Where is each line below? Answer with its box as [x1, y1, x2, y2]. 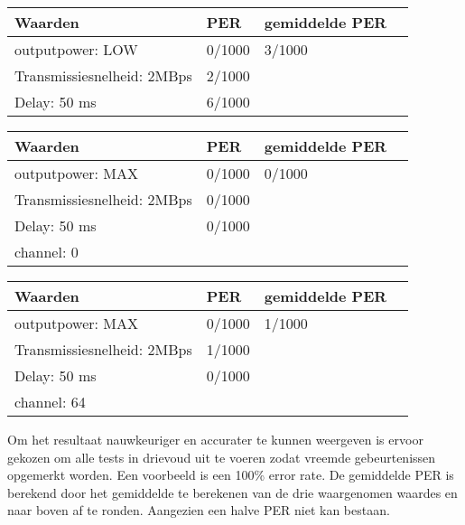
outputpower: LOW [14, 39, 138, 60]
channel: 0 [14, 241, 79, 262]
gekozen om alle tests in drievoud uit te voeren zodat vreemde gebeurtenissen [7, 447, 436, 466]
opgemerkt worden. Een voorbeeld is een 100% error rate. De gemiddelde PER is [7, 465, 454, 484]
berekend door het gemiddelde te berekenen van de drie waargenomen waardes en [7, 483, 458, 502]
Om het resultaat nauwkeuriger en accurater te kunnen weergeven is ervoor [7, 430, 423, 448]
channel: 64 [14, 391, 86, 412]
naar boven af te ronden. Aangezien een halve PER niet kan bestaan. [7, 501, 390, 520]
